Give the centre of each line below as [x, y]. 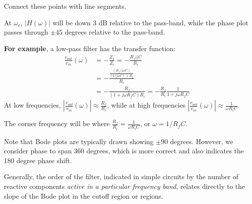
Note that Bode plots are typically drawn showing [79, 141]
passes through [26, 32]
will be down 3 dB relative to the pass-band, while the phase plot [150, 22]
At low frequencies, [32, 105]
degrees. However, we [202, 141]
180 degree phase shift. [38, 160]
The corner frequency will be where [57, 123]
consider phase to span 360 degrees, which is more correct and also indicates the [124, 151]
